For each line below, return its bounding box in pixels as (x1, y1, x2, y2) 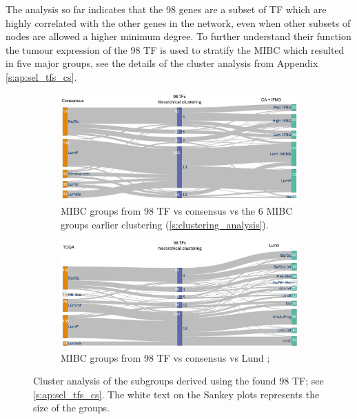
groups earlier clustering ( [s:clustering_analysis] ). (61, 217, 269, 231)
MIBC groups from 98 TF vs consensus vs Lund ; (61, 350, 270, 364)
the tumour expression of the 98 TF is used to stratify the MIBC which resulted (6, 42, 345, 57)
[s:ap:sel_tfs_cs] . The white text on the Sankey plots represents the (33, 387, 320, 401)
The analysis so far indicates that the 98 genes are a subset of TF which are (6, 2, 327, 16)
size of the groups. (33, 400, 110, 415)
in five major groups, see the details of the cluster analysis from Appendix (6, 56, 318, 70)
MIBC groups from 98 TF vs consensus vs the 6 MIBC (61, 204, 293, 218)
